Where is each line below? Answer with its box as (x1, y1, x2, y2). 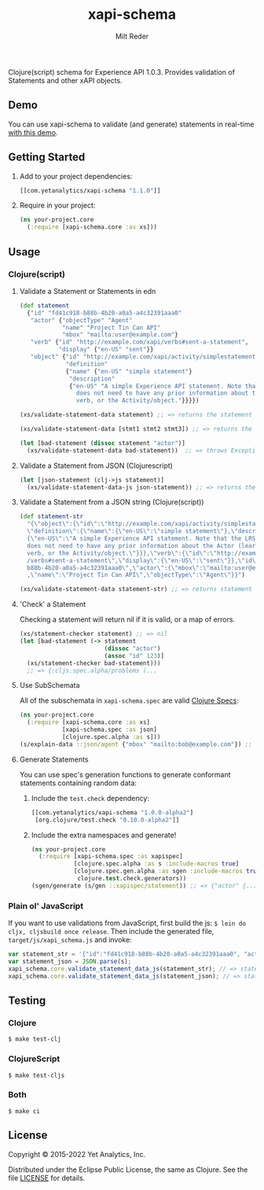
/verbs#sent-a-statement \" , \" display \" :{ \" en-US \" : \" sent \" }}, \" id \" (27, 556, 259, 564)
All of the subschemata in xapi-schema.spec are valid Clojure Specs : (19, 696, 240, 705)
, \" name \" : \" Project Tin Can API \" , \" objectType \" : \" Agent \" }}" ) (27, 571, 246, 579)
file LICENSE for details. (8, 1173, 86, 1182)
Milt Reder (115, 31, 149, 41)
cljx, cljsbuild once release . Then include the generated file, (8, 927, 214, 936)
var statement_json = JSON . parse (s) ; (8, 957, 132, 965)
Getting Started (8, 151, 86, 164)
